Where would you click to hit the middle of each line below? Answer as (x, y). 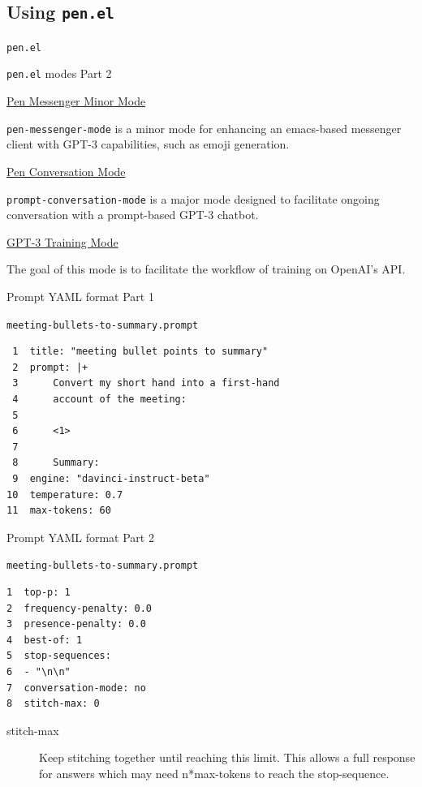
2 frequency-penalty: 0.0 (79, 608)
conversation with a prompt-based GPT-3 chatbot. (133, 215)
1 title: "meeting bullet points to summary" (140, 352)
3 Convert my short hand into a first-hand (146, 383)
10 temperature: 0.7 (65, 495)
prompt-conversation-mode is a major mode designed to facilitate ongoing (193, 198)
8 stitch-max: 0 (53, 704)
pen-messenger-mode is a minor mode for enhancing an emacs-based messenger (204, 128)
